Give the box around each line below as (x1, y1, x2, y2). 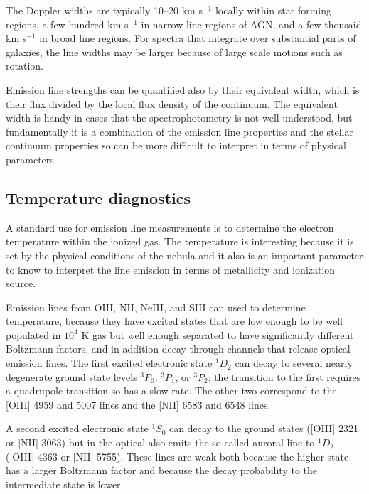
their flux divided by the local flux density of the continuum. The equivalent (6, 96, 338, 111)
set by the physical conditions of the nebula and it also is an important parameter (6, 247, 363, 262)
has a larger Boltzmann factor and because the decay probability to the (6, 463, 318, 478)
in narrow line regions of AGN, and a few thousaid (141, 16, 362, 31)
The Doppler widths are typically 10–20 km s (6, 3, 203, 17)
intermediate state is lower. (6, 476, 124, 491)
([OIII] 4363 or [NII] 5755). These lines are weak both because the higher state (6, 449, 349, 463)
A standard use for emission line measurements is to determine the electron (6, 220, 334, 235)
